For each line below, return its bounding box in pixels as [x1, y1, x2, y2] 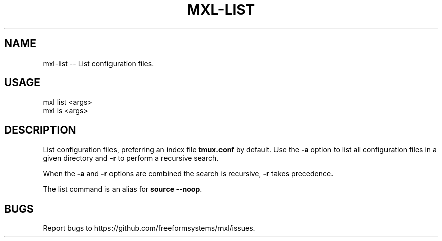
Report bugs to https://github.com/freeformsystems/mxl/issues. [43, 224, 255, 233]
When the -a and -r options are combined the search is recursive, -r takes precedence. [43, 169, 334, 178]
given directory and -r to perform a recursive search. [43, 154, 219, 163]
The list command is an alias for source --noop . [43, 185, 202, 194]
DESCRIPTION [4, 123, 76, 136]
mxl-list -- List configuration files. [43, 59, 154, 68]
